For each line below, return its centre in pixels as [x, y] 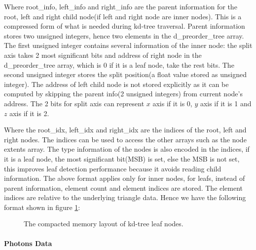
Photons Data [28, 243]
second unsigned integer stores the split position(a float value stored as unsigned [125, 74]
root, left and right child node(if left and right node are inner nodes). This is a [123, 16]
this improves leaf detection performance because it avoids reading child [113, 168]
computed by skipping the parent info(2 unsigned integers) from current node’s [123, 94]
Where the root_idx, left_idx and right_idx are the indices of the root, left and [125, 130]
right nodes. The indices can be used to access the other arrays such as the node [125, 139]
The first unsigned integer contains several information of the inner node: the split [128, 45]
